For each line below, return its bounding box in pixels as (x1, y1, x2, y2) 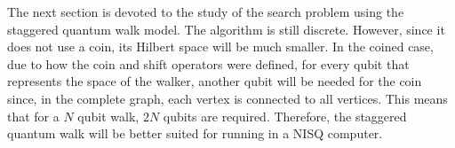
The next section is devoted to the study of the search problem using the (7, 3, 404, 20)
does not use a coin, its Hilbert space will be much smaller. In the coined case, (7, 37, 434, 56)
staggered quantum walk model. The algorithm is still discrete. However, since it (7, 19, 445, 38)
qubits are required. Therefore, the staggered (163, 106, 407, 125)
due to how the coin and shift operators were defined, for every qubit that (7, 54, 410, 73)
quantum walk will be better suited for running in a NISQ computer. (7, 124, 383, 143)
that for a (7, 106, 60, 125)
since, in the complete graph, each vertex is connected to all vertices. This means (7, 89, 448, 107)
